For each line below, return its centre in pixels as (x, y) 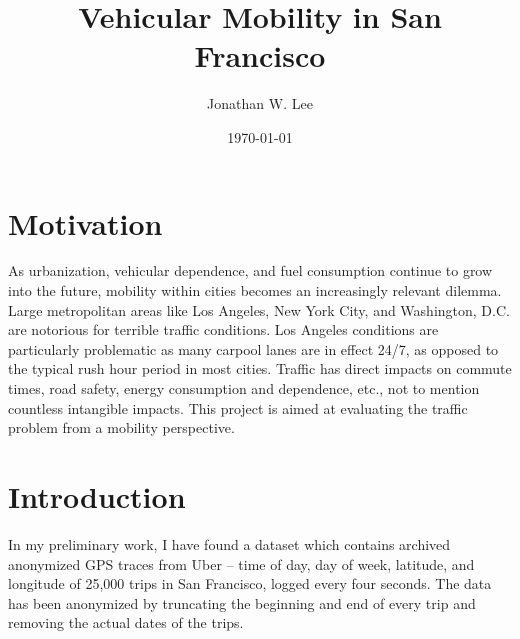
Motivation (85, 222)
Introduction (97, 495)
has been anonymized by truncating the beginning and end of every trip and (242, 602)
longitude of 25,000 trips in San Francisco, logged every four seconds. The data (250, 583)
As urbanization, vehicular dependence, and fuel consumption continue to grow (250, 270)
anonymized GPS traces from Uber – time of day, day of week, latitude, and (241, 563)
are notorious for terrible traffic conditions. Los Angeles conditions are (223, 329)
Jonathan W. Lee (260, 103)
